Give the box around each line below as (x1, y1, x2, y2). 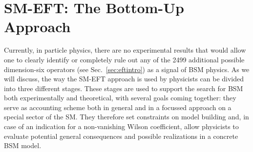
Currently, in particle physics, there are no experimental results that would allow (4, 45, 246, 55)
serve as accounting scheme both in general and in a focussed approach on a (4, 102, 232, 112)
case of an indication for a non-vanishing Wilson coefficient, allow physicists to (4, 121, 239, 132)
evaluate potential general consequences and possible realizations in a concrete (4, 131, 238, 141)
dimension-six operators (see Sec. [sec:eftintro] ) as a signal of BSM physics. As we (4, 64, 250, 74)
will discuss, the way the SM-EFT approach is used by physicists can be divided (4, 74, 244, 84)
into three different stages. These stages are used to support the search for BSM (4, 83, 243, 93)
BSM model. (4, 140, 42, 151)
